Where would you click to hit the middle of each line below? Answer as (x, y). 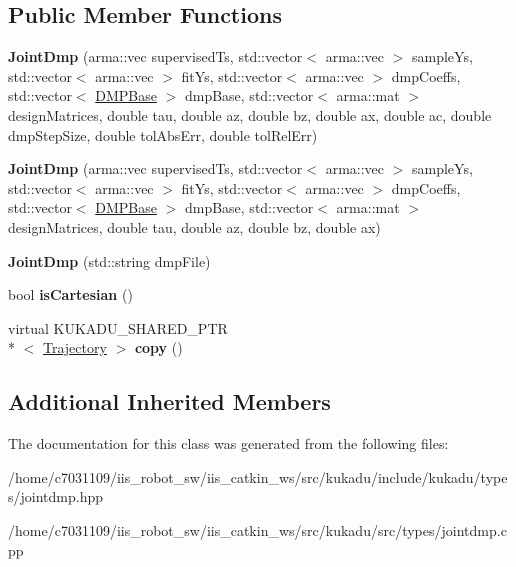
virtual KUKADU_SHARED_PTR (118, 327)
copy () (158, 347)
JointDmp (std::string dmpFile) (109, 260)
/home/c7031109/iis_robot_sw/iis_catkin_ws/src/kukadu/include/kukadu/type (258, 476)
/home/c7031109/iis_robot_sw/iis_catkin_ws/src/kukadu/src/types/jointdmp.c (257, 529)
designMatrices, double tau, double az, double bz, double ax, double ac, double (250, 114)
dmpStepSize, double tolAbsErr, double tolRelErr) (163, 134)
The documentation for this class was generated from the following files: (228, 443)
